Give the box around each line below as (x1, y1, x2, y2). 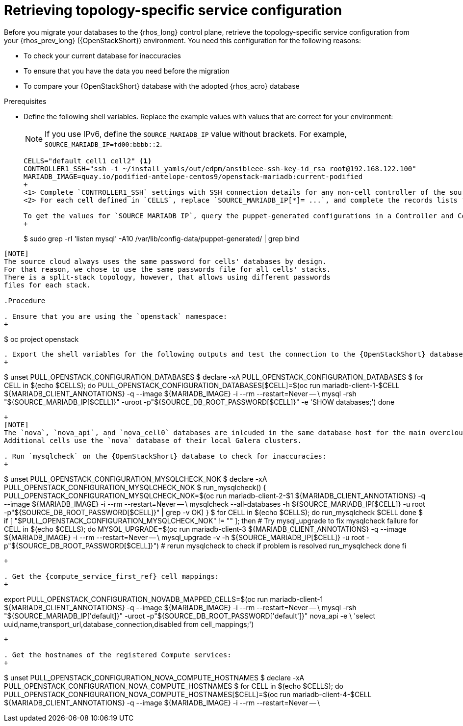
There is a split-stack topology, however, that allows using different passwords (4, 273, 331, 281)
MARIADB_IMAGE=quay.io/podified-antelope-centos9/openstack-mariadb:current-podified (24, 172, 363, 181)
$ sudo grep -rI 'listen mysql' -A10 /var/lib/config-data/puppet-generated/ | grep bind (24, 234, 299, 243)
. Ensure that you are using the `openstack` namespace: (4, 312, 228, 320)
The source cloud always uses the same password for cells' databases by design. (4, 257, 327, 265)
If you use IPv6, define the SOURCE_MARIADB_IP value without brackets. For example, (45, 129, 347, 139)
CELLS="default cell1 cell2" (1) (24, 156, 152, 165)
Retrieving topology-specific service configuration (4, 2, 342, 19)
